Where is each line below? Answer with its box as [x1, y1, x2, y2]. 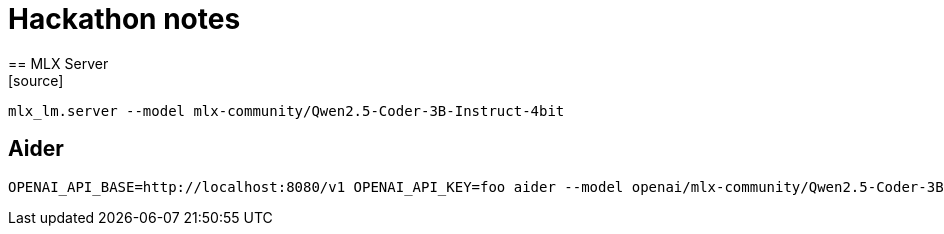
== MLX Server [8, 54, 109, 72]
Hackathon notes [8, 2, 241, 36]
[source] [8, 71, 64, 89]
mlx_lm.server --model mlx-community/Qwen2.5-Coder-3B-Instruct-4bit [8, 102, 565, 119]
